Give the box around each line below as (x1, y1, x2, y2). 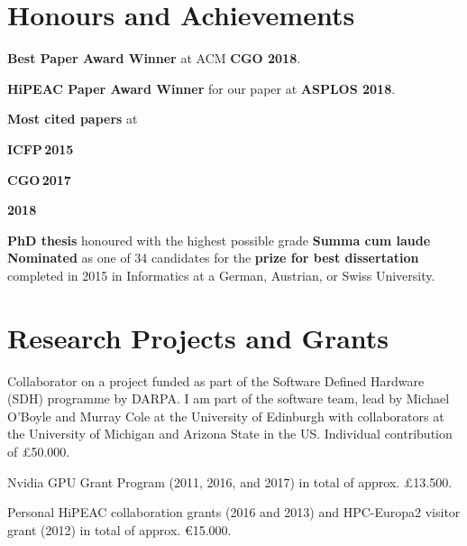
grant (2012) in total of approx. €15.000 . (7, 520, 232, 539)
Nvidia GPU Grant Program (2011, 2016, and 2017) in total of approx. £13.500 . (7, 472, 453, 491)
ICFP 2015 (7, 139, 74, 158)
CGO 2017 (7, 170, 71, 189)
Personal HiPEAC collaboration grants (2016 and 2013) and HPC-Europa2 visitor (7, 503, 461, 522)
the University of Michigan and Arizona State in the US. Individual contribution (7, 424, 453, 443)
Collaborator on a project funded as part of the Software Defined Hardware (7, 371, 425, 390)
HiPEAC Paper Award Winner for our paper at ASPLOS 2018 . (7, 79, 396, 97)
